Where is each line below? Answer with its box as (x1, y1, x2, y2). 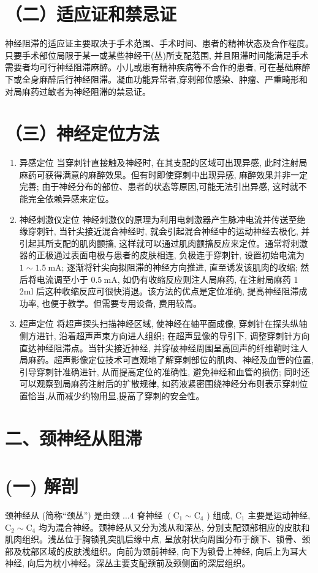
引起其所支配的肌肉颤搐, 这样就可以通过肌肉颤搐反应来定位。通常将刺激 (19, 236, 308, 249)
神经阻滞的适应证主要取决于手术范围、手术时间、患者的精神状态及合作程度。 (5, 37, 314, 50)
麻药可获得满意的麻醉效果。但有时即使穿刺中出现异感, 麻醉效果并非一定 (19, 168, 308, 181)
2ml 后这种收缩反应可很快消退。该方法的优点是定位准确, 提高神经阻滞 (19, 285, 299, 298)
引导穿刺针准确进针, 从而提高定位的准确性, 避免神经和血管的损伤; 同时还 (19, 365, 310, 378)
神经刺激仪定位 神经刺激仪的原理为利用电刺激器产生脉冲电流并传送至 (19, 212, 297, 225)
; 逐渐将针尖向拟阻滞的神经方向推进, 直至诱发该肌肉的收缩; (61, 260, 298, 273)
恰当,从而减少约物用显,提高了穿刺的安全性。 (28, 389, 205, 402)
